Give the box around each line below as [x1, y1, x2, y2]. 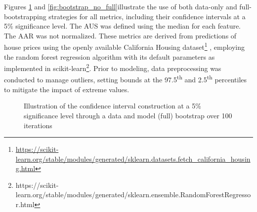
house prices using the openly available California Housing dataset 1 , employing [4, 40, 245, 52]
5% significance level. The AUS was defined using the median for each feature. [4, 21, 241, 31]
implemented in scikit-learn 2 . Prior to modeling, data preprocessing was [4, 62, 221, 73]
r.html [15, 199, 35, 210]
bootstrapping [4, 11, 46, 21]
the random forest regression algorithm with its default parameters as [4, 51, 215, 62]
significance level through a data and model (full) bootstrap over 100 [24, 110, 232, 120]
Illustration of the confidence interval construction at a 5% [24, 101, 201, 111]
